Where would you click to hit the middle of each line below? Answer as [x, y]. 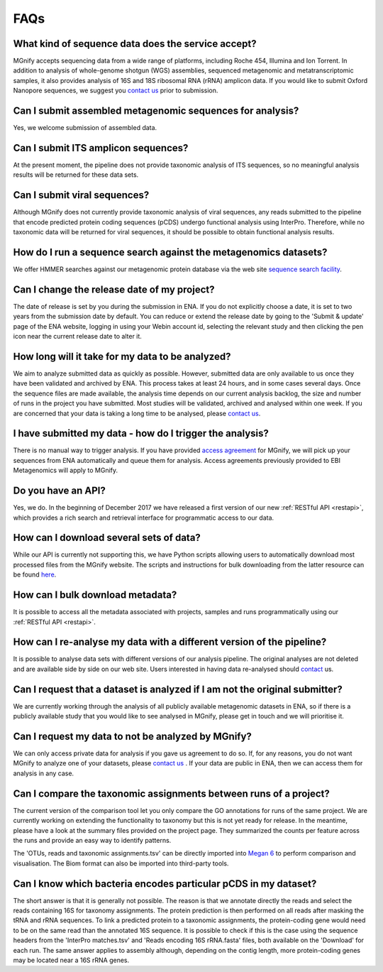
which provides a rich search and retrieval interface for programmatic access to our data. [144, 518]
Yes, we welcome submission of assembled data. [85, 128]
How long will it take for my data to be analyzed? [122, 356]
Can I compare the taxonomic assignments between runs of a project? [171, 793]
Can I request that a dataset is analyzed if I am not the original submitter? [178, 689]
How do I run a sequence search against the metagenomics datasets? [170, 252]
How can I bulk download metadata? [95, 595]
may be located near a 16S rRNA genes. [71, 960]
